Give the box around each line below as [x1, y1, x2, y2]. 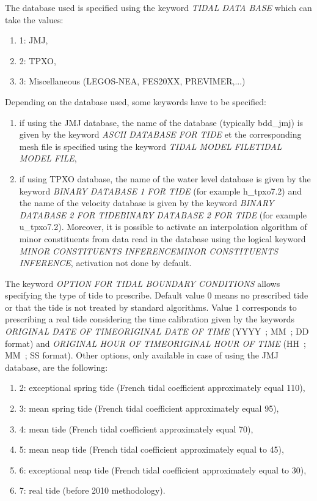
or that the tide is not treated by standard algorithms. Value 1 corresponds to [5, 300, 297, 313]
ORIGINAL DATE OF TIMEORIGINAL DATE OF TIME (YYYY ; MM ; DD [5, 325, 309, 338]
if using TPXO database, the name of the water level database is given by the [19, 172, 311, 185]
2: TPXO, [19, 54, 56, 67]
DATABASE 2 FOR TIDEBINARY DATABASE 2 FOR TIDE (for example [19, 208, 307, 221]
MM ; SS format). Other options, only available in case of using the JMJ [5, 349, 279, 362]
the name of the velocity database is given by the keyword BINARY [19, 196, 274, 209]
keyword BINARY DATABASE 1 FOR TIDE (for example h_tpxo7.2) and [19, 184, 302, 197]
